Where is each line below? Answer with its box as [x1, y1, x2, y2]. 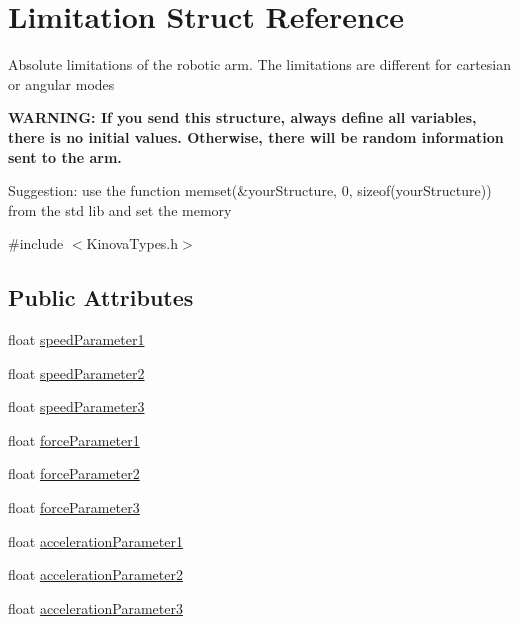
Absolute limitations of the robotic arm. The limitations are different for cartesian [8, 54, 511, 75]
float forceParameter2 [8, 463, 140, 484]
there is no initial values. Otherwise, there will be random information [8, 126, 504, 147]
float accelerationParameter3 [8, 597, 183, 618]
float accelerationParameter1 [8, 530, 183, 551]
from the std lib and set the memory [8, 199, 232, 220]
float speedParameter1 [8, 329, 145, 350]
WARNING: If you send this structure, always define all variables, [8, 107, 477, 128]
